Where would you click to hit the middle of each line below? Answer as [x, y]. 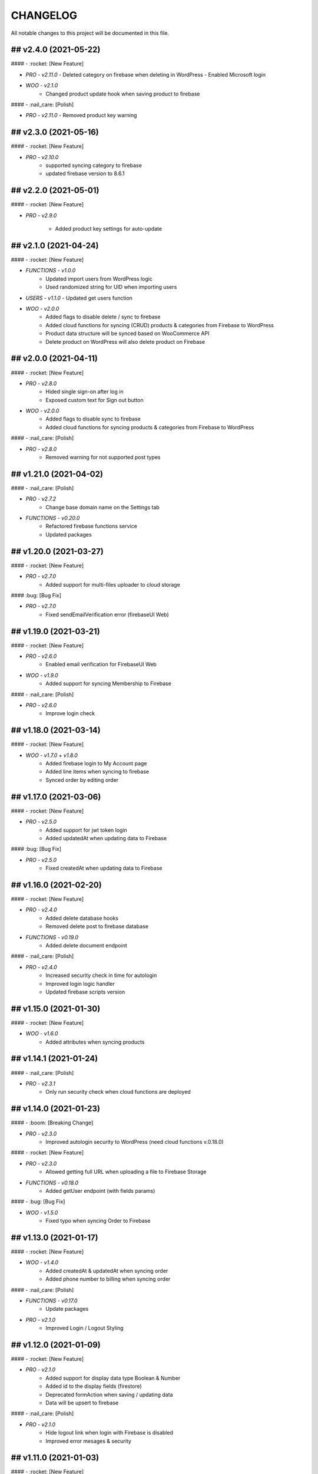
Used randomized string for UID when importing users [111, 287]
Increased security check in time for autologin [101, 975]
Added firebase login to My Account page [96, 764]
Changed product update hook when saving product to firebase [123, 94]
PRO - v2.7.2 [41, 499]
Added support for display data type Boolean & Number [113, 1378]
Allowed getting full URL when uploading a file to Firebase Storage [126, 1172]
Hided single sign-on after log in [85, 391]
